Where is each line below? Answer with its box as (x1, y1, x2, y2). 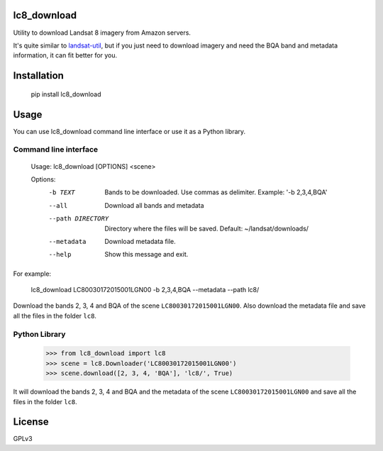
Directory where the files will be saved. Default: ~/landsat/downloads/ (104, 224, 309, 233)
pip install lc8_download (30, 89, 101, 99)
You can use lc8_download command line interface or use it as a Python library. (13, 127, 246, 135)
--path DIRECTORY (48, 215, 109, 223)
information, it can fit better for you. (13, 51, 118, 60)
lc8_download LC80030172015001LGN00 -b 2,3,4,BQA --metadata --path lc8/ (30, 286, 260, 294)
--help (48, 250, 72, 259)
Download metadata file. (104, 237, 177, 245)
